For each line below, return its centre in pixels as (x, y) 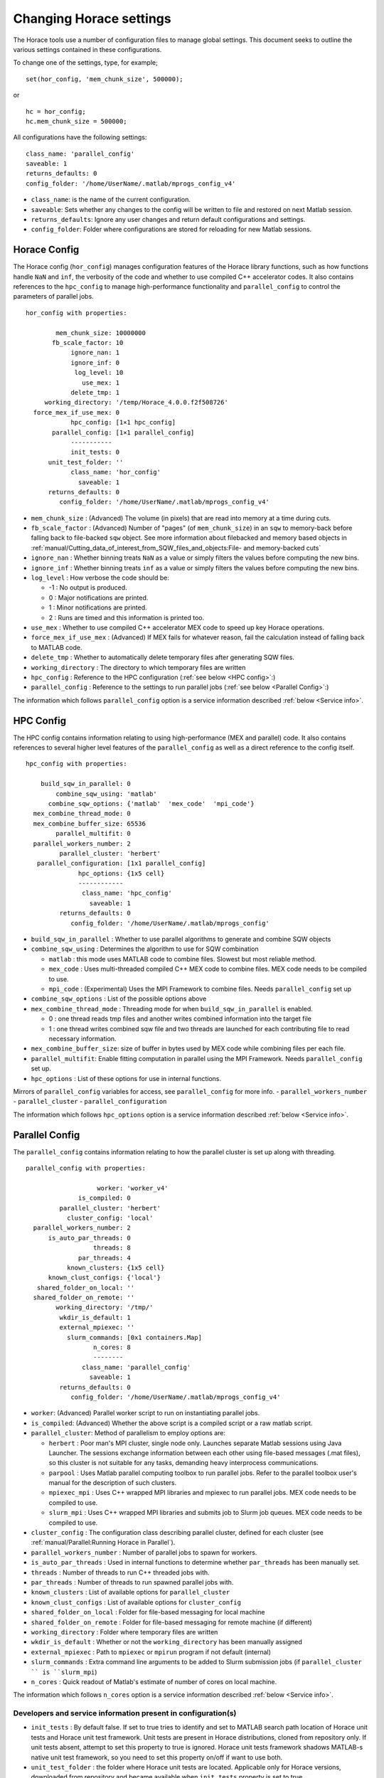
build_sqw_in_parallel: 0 (86, 784)
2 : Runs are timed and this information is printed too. (127, 617)
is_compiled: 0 (105, 1198)
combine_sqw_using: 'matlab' (107, 794)
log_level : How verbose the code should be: (100, 578)
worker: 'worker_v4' (133, 1188)
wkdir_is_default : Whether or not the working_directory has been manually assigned (166, 1642)
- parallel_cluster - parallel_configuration (90, 1102)
